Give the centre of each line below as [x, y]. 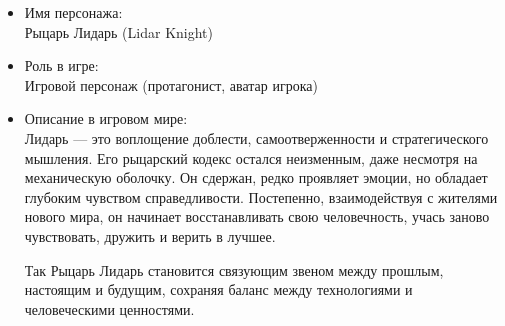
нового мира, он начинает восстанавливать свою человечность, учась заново [257, 216]
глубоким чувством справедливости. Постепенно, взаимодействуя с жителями [261, 196]
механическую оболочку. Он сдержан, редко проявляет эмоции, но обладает [256, 177]
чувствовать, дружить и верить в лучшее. [150, 235]
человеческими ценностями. [109, 308]
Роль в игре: [61, 65]
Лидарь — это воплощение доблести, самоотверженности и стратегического [256, 137]
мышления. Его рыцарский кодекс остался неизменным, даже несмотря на [251, 157]
